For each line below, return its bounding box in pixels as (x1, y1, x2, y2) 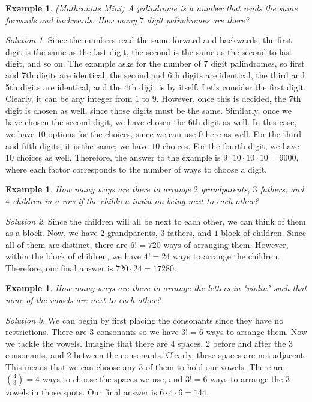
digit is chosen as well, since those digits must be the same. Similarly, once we (5, 104, 292, 116)
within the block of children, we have (5, 250, 141, 262)
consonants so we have (96, 325, 179, 338)
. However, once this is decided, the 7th (156, 92, 301, 105)
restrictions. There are (5, 325, 87, 338)
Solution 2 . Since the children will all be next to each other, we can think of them (5, 214, 306, 227)
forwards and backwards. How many (5, 13, 137, 26)
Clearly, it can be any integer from (5, 92, 133, 105)
